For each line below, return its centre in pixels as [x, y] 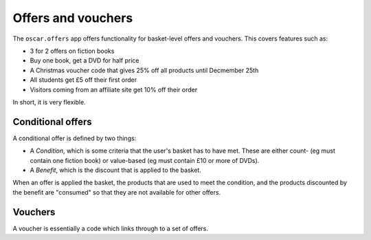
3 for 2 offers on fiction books [72, 51]
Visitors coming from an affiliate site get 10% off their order [114, 89]
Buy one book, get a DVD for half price [85, 61]
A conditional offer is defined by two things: [75, 138]
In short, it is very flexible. [49, 102]
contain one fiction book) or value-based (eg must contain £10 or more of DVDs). [145, 160]
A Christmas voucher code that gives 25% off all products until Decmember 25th [144, 70]
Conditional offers [52, 121]
